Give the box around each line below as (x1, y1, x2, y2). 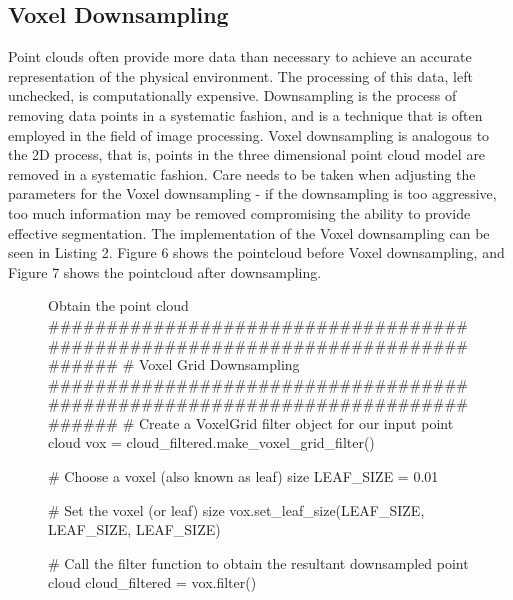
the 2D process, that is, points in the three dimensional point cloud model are (8, 144, 486, 165)
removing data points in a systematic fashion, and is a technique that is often (8, 104, 483, 125)
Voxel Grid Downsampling (138, 354, 300, 375)
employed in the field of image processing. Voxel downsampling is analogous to (8, 124, 490, 145)
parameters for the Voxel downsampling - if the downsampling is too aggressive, (8, 183, 497, 204)
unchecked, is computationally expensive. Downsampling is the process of (8, 85, 457, 106)
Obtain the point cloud (48, 295, 189, 316)
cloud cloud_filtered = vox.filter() (48, 572, 257, 593)
